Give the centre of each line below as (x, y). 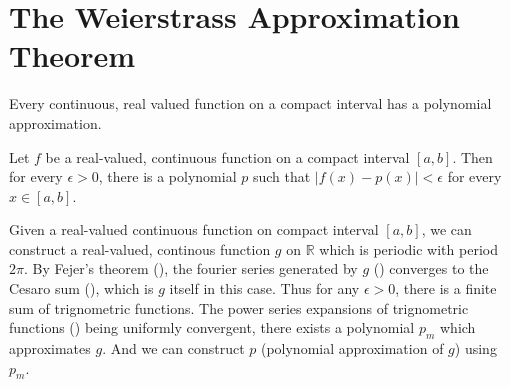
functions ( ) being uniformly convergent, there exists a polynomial (212, 327)
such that (281, 176)
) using (475, 348)
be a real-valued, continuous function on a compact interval (227, 156)
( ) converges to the (431, 268)
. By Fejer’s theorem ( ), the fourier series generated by (190, 268)
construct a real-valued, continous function (140, 248)
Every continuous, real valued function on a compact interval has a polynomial (250, 103)
